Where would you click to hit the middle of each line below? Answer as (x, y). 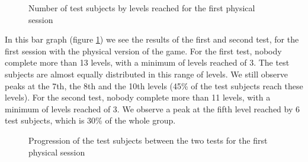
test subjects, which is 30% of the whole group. (90, 120)
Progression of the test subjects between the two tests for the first (148, 140)
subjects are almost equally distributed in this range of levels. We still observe (146, 74)
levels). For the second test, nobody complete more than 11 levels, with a (138, 97)
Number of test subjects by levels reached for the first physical (142, 8)
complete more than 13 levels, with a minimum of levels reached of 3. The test (147, 62)
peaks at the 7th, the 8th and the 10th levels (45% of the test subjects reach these (154, 85)
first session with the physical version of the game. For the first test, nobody (143, 51)
